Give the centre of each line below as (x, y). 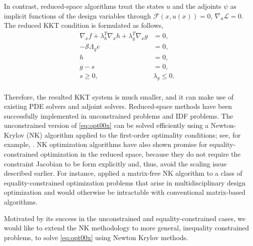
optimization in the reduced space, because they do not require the (140, 154)
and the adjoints (197, 6)
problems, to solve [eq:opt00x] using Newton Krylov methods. (96, 237)
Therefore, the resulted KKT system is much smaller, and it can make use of (119, 96)
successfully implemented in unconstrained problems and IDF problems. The (119, 115)
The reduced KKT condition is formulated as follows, (84, 25)
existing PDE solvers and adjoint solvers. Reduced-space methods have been (118, 106)
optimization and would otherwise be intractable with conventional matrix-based (125, 192)
